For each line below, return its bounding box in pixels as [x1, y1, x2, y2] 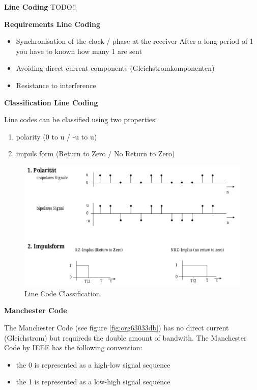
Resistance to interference [16, 79, 96, 90]
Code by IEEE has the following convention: [4, 342, 142, 353]
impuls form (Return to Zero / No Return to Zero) [16, 148, 175, 159]
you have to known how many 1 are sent [16, 45, 142, 56]
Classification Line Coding [4, 97, 98, 107]
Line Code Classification [24, 288, 100, 298]
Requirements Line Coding [4, 18, 101, 29]
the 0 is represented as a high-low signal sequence [16, 359, 170, 370]
